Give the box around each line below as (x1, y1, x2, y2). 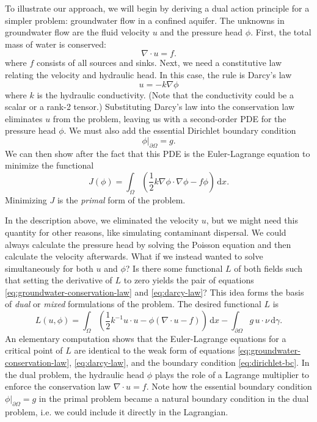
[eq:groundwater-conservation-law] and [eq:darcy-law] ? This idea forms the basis (5, 285, 304, 298)
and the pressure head (160, 26, 243, 38)
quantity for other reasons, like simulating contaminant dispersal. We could (5, 225, 286, 238)
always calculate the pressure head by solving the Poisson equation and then (5, 238, 291, 250)
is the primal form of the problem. (57, 193, 186, 206)
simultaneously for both (5, 261, 93, 274)
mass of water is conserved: (5, 37, 107, 50)
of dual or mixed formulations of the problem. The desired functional (5, 297, 261, 310)
